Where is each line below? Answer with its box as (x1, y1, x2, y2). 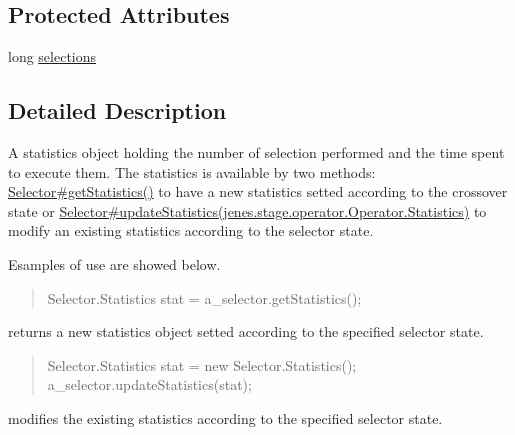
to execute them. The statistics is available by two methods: (8, 161, 376, 182)
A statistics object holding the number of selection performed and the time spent (8, 142, 505, 162)
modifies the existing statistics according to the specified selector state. (8, 407, 443, 428)
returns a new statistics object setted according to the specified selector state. (8, 321, 484, 342)
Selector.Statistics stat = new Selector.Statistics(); (47, 354, 357, 375)
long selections (8, 46, 97, 67)
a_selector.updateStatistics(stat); (47, 374, 252, 395)
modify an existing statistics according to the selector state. (8, 220, 374, 241)
